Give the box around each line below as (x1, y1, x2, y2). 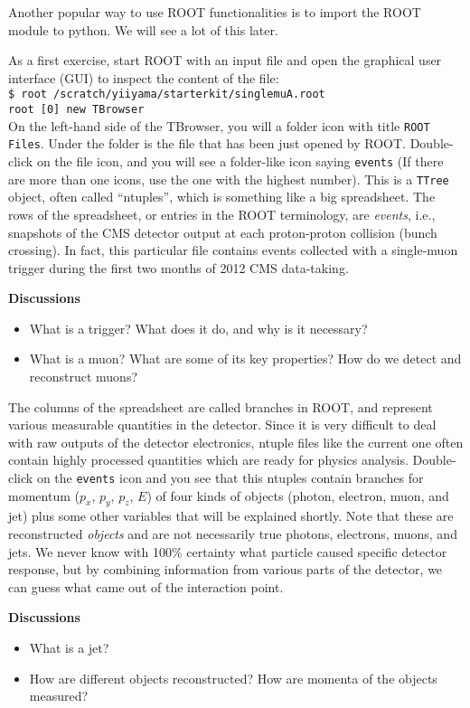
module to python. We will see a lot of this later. (8, 20, 278, 39)
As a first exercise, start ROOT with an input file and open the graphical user (8, 51, 442, 70)
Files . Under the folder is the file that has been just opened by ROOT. (8, 134, 406, 153)
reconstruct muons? (29, 367, 138, 386)
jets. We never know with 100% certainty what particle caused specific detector (8, 542, 447, 561)
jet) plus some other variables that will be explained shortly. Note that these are (8, 506, 454, 525)
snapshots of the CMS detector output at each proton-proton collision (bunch (8, 222, 437, 241)
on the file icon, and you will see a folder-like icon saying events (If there (36, 152, 444, 170)
